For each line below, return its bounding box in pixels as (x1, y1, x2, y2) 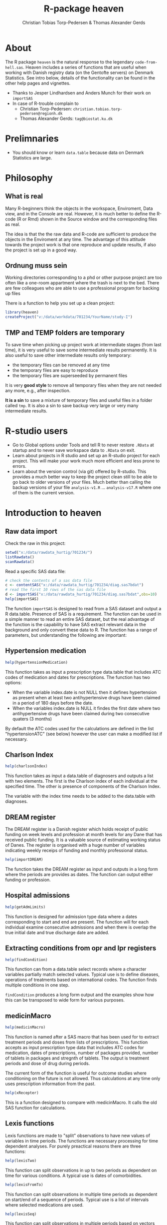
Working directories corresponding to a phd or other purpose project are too (5, 274, 162, 280)
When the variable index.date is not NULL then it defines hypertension (12, 689, 157, 695)
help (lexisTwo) (5, 1158, 37, 1163)
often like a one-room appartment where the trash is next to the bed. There (5, 280, 160, 286)
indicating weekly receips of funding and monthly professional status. (5, 848, 149, 854)
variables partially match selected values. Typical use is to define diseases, (5, 972, 160, 978)
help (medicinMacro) (5, 1025, 46, 1030)
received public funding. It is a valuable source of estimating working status (5, 837, 161, 843)
